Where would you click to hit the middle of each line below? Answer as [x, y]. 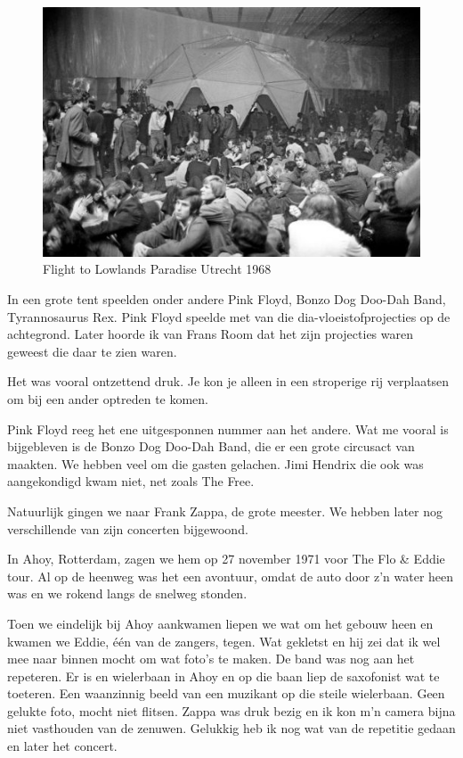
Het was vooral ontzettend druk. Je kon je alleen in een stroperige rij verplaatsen [228, 381]
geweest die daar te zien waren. [92, 351]
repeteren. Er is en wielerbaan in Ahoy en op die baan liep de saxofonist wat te [223, 676]
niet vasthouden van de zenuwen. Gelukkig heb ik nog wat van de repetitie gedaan [231, 728]
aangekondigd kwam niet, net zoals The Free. [131, 481]
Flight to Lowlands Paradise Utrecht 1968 [157, 269]
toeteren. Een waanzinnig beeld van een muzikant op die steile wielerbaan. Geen [226, 693]
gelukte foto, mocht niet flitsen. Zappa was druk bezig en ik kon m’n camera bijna [231, 710]
